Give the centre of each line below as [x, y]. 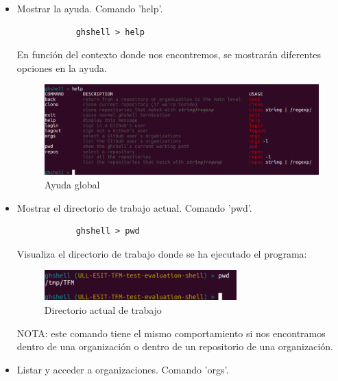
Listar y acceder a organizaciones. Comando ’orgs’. [123, 369]
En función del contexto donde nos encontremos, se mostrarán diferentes [169, 54]
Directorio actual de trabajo [103, 309]
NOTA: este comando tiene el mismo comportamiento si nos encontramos [171, 333]
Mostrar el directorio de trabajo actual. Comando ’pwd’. [134, 207]
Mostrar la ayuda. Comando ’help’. [90, 8]
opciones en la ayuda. [62, 67]
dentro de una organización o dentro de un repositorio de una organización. [175, 346]
